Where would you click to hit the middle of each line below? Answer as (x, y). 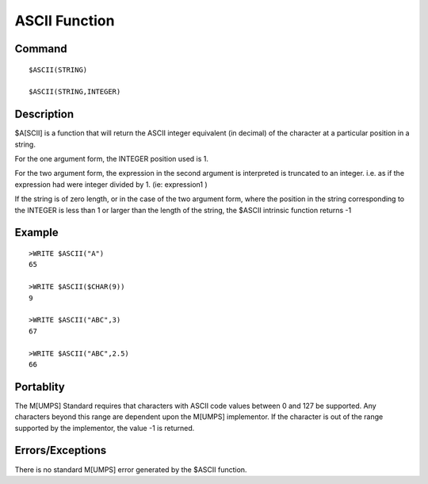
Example (36, 232)
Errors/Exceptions (61, 450)
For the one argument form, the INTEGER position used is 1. (112, 159)
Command (41, 49)
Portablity (40, 387)
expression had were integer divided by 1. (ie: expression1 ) (111, 184)
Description (44, 114)
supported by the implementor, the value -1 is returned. (105, 428)
